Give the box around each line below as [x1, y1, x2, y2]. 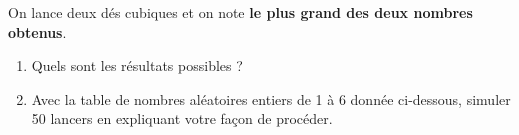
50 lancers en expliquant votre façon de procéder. [31, 108, 333, 129]
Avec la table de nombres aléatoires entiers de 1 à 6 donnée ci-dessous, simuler [31, 88, 511, 109]
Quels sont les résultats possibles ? [31, 55, 243, 76]
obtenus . [8, 21, 67, 42]
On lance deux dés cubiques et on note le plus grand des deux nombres [8, 2, 473, 22]
